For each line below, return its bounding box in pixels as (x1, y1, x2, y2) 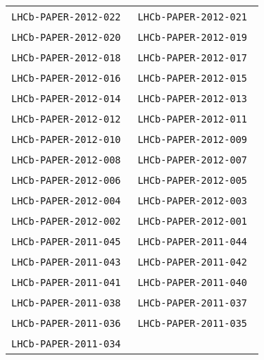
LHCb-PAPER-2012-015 (137, 73, 248, 84)
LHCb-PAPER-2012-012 (11, 113, 121, 125)
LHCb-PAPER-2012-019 (137, 32, 248, 43)
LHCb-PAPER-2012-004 (11, 195, 121, 206)
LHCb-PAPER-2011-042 (137, 256, 248, 268)
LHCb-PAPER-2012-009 (137, 134, 248, 145)
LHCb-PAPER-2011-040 (137, 277, 248, 288)
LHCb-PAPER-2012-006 (11, 175, 121, 186)
